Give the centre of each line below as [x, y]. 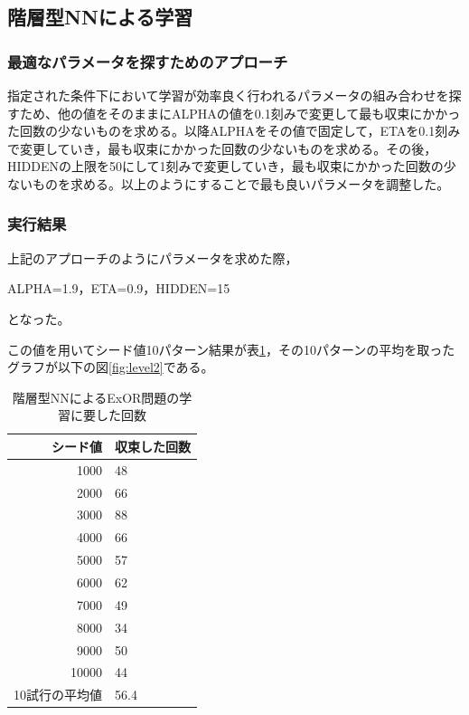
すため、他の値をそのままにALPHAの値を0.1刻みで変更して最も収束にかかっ [234, 113]
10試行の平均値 [58, 695]
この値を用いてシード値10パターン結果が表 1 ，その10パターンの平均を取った [231, 349]
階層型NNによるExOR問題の [96, 397]
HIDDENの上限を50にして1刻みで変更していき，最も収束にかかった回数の [225, 166]
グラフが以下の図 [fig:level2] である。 [111, 367]
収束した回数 [153, 446]
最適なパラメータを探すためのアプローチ [148, 61]
